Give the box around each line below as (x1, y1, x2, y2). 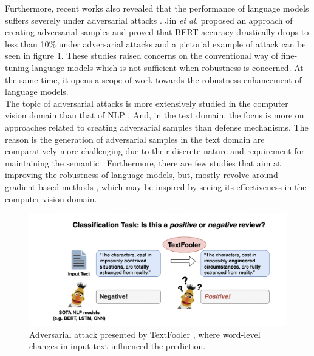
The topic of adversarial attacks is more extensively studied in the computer (5, 97, 288, 109)
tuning (5, 61, 29, 74)
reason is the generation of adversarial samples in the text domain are (5, 132, 265, 145)
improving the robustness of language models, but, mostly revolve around (5, 168, 278, 181)
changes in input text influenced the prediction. (29, 340, 206, 352)
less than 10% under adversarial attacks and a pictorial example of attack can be (5, 37, 306, 50)
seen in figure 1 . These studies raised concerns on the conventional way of (5, 49, 279, 62)
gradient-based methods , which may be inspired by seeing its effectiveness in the (5, 180, 307, 193)
